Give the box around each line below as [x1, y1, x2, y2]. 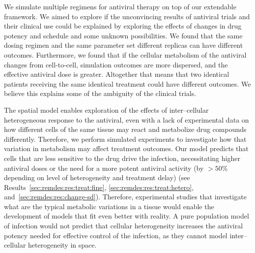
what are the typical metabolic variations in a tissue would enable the [4, 201, 214, 211]
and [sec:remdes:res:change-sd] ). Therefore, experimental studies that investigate [4, 191, 247, 202]
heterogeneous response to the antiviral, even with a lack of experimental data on [4, 114, 249, 125]
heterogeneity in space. [28, 240, 97, 250]
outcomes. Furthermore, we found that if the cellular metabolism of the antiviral [4, 49, 247, 60]
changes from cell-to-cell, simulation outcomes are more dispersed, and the [4, 59, 228, 69]
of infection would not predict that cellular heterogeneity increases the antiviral [4, 221, 243, 231]
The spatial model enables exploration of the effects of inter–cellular [4, 104, 209, 115]
